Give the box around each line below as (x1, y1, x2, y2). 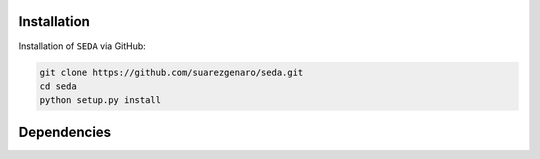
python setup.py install (39, 95, 162, 106)
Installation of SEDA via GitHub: (18, 40, 147, 52)
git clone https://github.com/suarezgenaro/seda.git (39, 66, 304, 78)
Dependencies (18, 123, 112, 140)
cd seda (39, 80, 77, 92)
